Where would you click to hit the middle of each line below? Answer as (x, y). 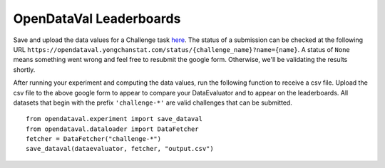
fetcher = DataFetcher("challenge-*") (94, 139)
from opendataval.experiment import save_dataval (114, 119)
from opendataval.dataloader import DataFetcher (112, 129)
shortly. (24, 69)
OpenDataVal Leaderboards (97, 19)
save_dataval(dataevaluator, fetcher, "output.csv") (120, 149)
